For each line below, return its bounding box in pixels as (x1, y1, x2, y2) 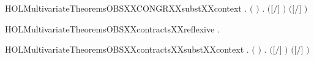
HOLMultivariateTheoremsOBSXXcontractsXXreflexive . (5, 22, 220, 35)
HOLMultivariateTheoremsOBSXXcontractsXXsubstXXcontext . (5, 43, 249, 56)
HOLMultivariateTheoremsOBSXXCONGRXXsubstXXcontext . (5, 2, 247, 14)
